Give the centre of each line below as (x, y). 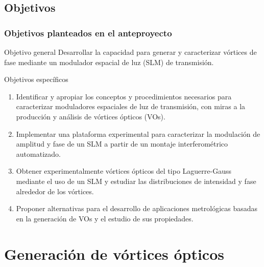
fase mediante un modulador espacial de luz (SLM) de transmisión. (109, 62)
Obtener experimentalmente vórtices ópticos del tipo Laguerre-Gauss (124, 171)
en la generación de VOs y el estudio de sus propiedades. (105, 218)
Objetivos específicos (36, 79)
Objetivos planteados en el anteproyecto (88, 33)
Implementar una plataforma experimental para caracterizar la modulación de (138, 133)
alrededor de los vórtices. (55, 191)
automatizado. (38, 153)
